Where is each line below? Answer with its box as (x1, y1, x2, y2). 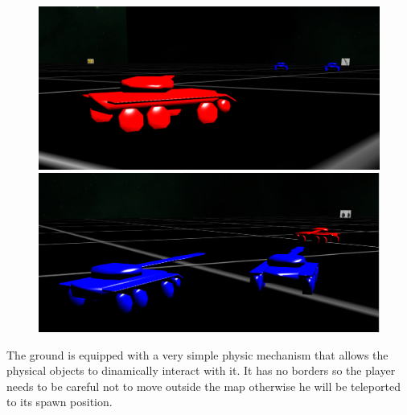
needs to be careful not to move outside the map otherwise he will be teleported (6, 377, 401, 394)
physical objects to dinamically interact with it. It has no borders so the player (6, 362, 396, 379)
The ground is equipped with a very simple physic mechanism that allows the (6, 346, 388, 363)
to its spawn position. (6, 393, 113, 410)
